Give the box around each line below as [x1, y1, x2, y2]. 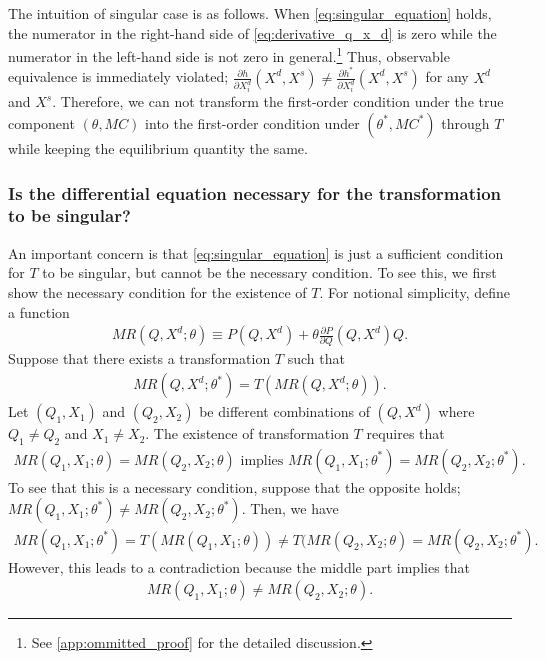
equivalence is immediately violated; [8, 66, 229, 87]
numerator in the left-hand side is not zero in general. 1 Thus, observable [8, 43, 450, 66]
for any [425, 66, 469, 87]
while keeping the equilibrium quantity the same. [8, 137, 308, 158]
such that [287, 348, 345, 369]
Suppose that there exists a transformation [8, 348, 271, 369]
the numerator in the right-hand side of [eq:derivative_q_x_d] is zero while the [8, 22, 497, 43]
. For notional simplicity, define [319, 281, 510, 302]
